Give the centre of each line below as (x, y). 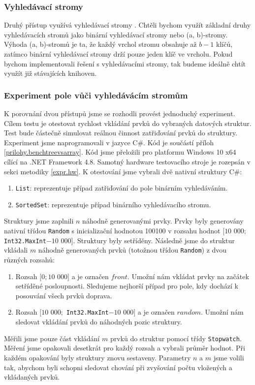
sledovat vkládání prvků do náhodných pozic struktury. (99, 322)
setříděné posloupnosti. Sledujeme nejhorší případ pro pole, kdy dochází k (127, 286)
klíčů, (224, 44)
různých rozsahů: (29, 260)
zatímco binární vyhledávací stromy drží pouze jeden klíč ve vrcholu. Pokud (118, 54)
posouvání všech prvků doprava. (64, 295)
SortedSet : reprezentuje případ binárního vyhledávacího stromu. (113, 204)
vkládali (16, 250)
